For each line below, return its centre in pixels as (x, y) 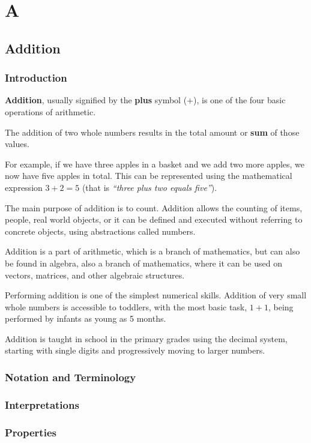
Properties (31, 432)
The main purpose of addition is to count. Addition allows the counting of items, (154, 207)
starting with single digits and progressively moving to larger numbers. (135, 350)
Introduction (36, 78)
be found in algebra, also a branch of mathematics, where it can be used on (143, 263)
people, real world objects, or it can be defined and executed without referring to (154, 219)
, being (281, 306)
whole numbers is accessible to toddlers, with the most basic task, (126, 306)
